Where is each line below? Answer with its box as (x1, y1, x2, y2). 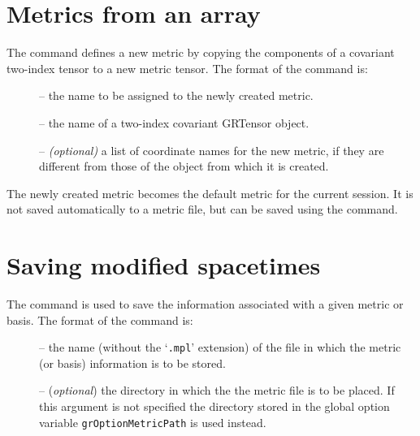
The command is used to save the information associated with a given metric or (6, 296, 404, 312)
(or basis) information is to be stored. (39, 354, 226, 371)
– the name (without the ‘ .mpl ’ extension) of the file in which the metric (39, 339, 401, 356)
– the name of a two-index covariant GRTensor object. (39, 114, 310, 131)
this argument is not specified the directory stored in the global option (39, 398, 390, 415)
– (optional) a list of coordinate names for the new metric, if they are (39, 141, 384, 158)
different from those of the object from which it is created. (39, 158, 329, 175)
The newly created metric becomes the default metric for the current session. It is (6, 184, 414, 201)
